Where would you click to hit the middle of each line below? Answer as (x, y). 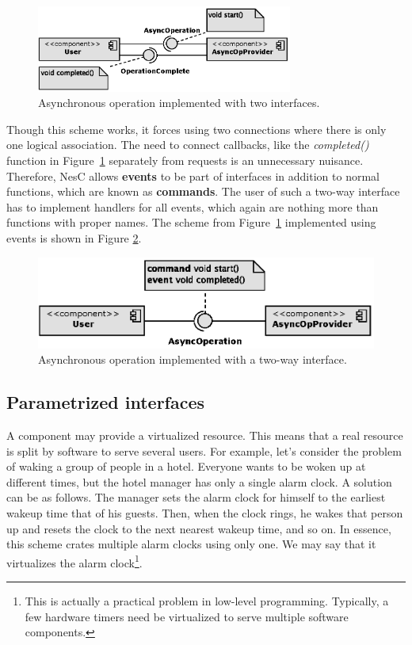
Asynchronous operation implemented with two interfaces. (179, 103)
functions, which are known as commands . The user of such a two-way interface (203, 191)
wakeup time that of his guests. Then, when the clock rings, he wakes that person (205, 513)
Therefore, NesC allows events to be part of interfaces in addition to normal (193, 176)
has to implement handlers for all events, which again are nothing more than (193, 206)
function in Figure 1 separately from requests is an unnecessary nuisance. (185, 160)
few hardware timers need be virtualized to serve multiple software (187, 616)
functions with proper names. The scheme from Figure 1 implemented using (191, 222)
